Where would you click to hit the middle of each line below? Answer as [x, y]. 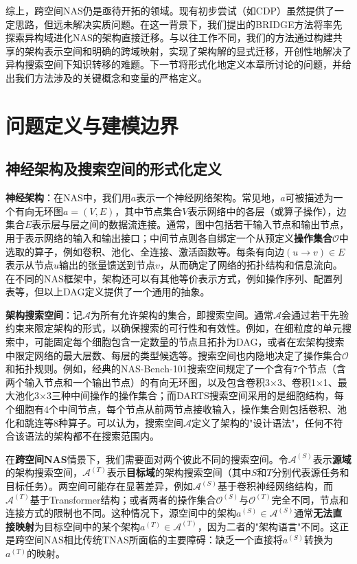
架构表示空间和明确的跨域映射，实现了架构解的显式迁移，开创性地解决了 [188, 50]
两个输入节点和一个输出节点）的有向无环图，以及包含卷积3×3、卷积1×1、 [172, 382]
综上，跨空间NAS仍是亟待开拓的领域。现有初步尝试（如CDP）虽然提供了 [170, 10]
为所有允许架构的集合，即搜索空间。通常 [182, 314]
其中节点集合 [153, 211]
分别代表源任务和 [311, 472]
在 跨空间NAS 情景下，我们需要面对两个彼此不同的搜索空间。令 [147, 459]
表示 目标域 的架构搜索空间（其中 [179, 472]
